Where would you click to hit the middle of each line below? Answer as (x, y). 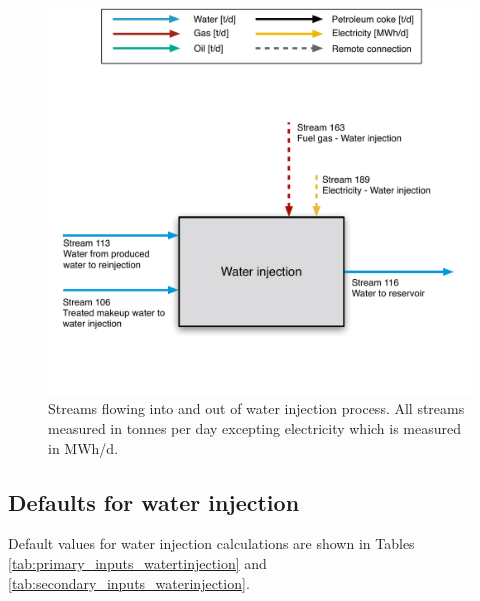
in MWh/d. (83, 447)
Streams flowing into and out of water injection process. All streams (256, 408)
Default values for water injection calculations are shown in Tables (211, 543)
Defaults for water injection (154, 501)
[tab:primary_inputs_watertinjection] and (137, 562)
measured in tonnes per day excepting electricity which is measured (255, 427)
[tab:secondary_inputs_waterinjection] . (129, 582)
